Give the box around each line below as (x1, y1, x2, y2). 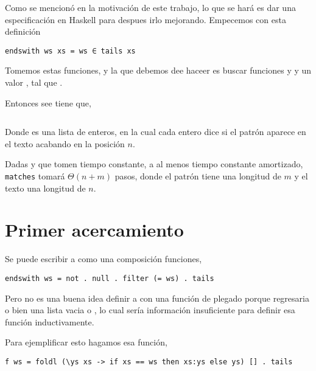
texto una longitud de (5, 181, 86, 194)
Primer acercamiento (5, 217, 184, 242)
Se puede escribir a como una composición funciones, (5, 252, 202, 265)
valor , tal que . (5, 76, 63, 89)
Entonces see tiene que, (5, 96, 91, 109)
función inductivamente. (5, 315, 94, 328)
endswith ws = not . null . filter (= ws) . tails (5, 274, 214, 283)
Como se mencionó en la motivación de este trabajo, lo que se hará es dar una (5, 1, 296, 13)
